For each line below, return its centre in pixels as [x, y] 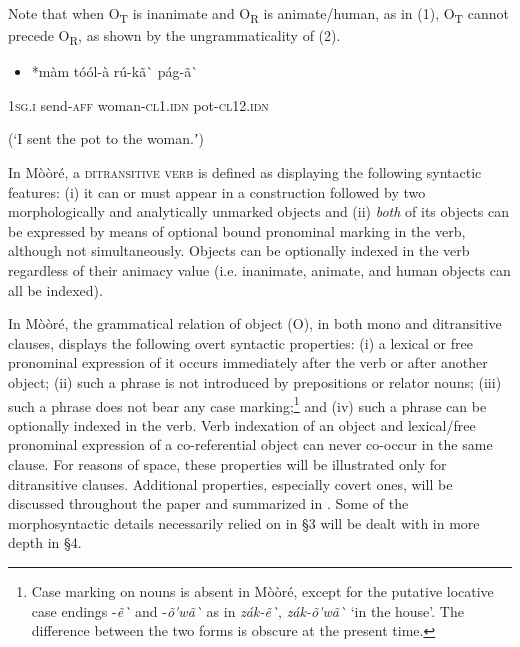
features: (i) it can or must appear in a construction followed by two [217, 191]
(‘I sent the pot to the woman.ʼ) [106, 138]
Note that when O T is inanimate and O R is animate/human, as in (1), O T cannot [258, 14]
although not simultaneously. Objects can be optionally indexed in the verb [239, 250]
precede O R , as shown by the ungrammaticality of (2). [174, 36]
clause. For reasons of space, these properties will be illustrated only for [227, 464]
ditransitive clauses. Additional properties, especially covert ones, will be [230, 483]
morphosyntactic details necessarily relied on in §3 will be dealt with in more [244, 522]
